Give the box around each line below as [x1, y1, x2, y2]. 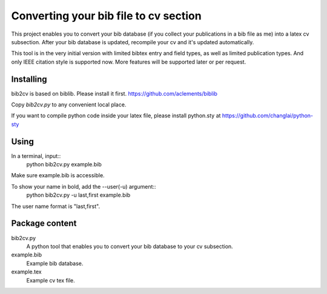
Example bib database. [26, 260, 84, 267]
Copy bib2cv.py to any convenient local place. [11, 101, 127, 108]
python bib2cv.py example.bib [26, 161, 102, 168]
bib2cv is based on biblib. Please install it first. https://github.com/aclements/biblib [11, 90, 218, 97]
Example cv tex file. [26, 276, 75, 284]
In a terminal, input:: [11, 152, 61, 160]
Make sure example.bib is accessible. [11, 172, 105, 179]
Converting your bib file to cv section [11, 9, 202, 22]
